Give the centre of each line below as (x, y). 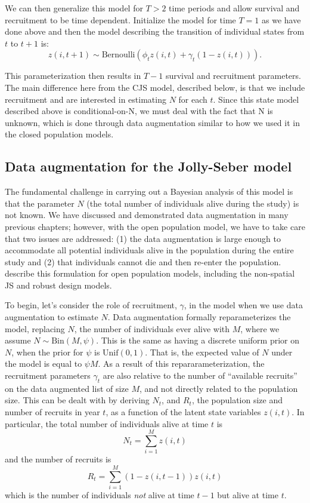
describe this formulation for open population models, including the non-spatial (150, 273)
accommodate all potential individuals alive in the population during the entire (149, 250)
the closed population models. (59, 134)
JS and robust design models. (58, 285)
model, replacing (35, 328)
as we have (281, 19)
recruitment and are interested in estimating (86, 99)
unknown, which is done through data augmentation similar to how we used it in (152, 122)
